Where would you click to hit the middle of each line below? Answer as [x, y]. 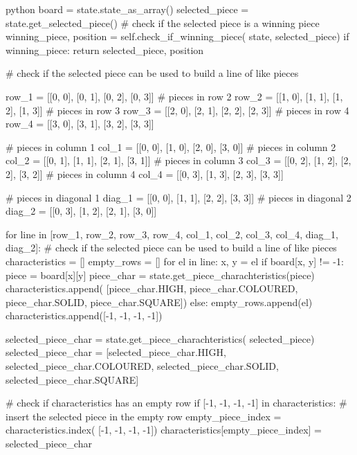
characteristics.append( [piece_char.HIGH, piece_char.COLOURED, [152, 288]
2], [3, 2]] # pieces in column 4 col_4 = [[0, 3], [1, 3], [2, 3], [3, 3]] [145, 173]
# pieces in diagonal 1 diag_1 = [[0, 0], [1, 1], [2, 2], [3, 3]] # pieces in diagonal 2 [178, 197]
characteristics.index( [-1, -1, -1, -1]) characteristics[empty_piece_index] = [164, 430]
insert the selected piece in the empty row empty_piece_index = [144, 416]
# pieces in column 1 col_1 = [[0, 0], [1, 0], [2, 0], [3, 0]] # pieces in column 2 [171, 146]
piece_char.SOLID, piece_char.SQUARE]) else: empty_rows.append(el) [159, 302]
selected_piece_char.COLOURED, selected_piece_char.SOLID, [142, 366]
